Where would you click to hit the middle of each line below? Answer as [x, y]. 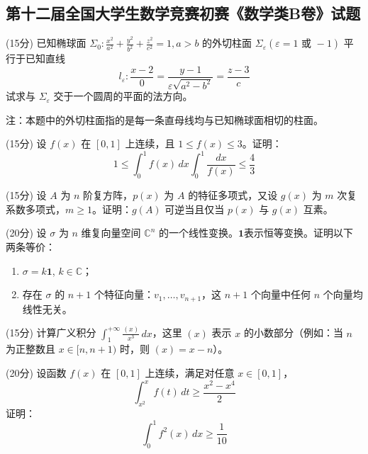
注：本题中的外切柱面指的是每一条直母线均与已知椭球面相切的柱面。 [165, 119]
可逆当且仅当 [195, 209]
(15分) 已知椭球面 [46, 43]
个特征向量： [124, 294]
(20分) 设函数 [36, 372]
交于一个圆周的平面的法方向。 [123, 96]
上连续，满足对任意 [190, 372]
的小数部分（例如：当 [293, 333]
